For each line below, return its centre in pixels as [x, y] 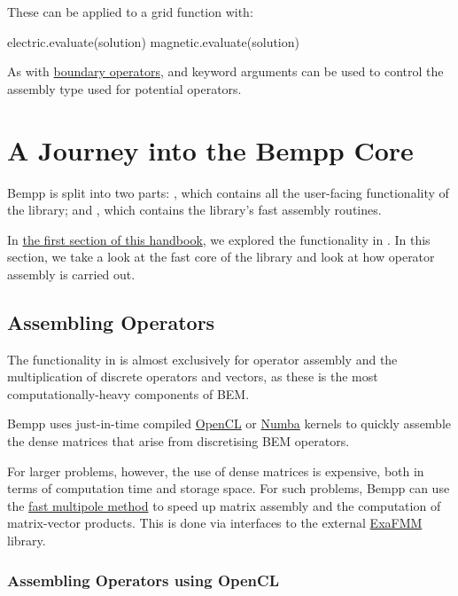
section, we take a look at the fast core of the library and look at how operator [221, 257]
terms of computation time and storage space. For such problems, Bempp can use [229, 488]
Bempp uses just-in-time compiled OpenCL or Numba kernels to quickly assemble [229, 423]
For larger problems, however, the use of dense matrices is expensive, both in [216, 471]
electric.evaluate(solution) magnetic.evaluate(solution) [153, 41]
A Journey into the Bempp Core [210, 149]
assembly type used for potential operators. [124, 88]
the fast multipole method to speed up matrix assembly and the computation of [224, 505]
